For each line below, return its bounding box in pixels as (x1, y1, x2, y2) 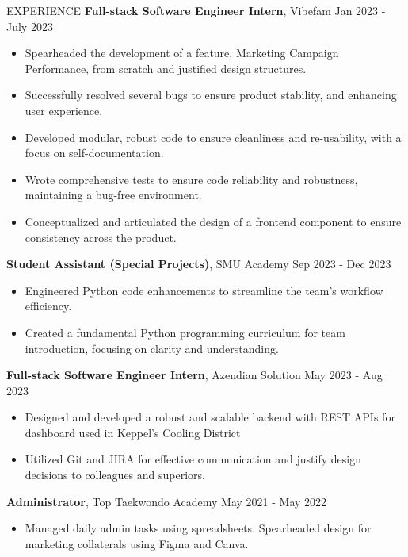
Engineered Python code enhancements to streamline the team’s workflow (25, 282, 383, 298)
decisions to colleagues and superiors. (25, 467, 205, 483)
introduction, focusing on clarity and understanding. (25, 340, 279, 356)
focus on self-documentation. (25, 144, 164, 161)
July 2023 (6, 17, 53, 34)
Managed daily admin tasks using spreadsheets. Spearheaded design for (25, 520, 372, 536)
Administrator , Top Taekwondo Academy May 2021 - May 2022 (6, 493, 327, 509)
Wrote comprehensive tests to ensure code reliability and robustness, (25, 171, 358, 187)
